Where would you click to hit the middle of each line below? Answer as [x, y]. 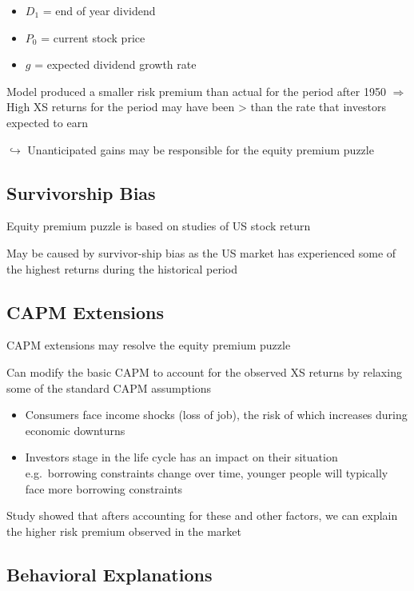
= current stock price [93, 37]
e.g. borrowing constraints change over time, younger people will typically [207, 472]
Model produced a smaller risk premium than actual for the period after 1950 [196, 91]
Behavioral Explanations [109, 574]
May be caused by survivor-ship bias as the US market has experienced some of [201, 252]
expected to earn [47, 122]
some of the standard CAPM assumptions [109, 387]
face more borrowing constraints [104, 488]
